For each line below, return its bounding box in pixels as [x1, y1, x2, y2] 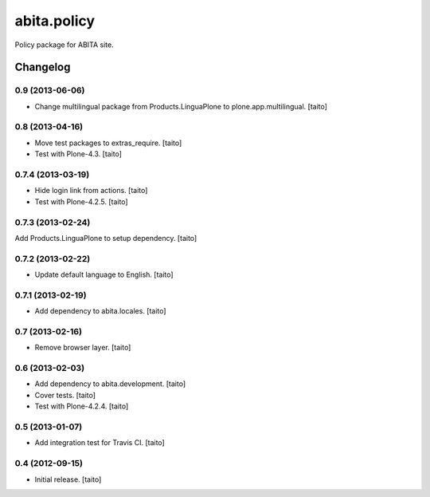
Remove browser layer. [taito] [34, 343, 131, 353]
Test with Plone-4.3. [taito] [34, 149, 123, 159]
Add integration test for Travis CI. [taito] [34, 438, 165, 448]
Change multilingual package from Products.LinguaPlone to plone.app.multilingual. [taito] [34, 101, 328, 111]
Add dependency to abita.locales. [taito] [34, 306, 166, 316]
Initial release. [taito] [34, 475, 102, 484]
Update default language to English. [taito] [34, 270, 174, 279]
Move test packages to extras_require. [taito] [34, 138, 182, 148]
